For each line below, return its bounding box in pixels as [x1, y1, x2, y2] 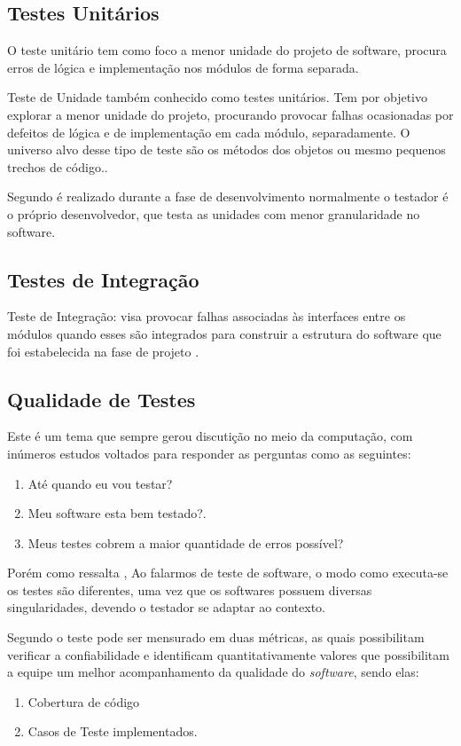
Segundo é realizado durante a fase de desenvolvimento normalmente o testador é [7, 187, 449, 206]
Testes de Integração [7, 265, 199, 293]
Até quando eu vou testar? [27, 474, 173, 492]
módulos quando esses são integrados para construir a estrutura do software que [7, 324, 441, 342]
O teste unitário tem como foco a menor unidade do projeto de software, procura [7, 41, 447, 59]
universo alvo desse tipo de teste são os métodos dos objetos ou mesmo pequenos [7, 140, 446, 159]
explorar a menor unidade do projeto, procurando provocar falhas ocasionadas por [7, 105, 454, 123]
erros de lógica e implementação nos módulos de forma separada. [7, 58, 359, 76]
